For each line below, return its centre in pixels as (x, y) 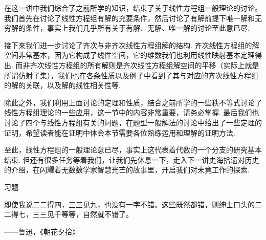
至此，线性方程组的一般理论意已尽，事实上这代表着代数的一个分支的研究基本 (133, 150)
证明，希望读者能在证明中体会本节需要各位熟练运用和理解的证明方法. (120, 132)
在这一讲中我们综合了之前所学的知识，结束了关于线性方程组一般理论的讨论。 (133, 8)
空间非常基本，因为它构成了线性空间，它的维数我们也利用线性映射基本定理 (129, 55)
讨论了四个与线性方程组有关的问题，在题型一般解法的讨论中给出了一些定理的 (133, 122)
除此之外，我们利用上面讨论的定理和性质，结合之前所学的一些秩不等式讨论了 (133, 102)
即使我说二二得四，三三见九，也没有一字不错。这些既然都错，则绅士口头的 (129, 204)
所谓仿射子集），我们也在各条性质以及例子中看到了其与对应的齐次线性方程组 (131, 75)
